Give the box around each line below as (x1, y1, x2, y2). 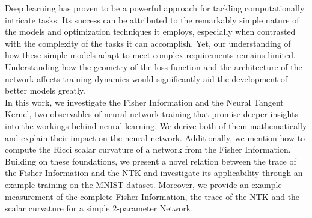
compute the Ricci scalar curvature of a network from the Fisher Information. (5, 143, 291, 156)
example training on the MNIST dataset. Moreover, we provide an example (5, 178, 282, 190)
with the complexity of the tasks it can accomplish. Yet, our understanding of (5, 37, 291, 49)
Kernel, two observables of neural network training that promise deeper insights (5, 107, 298, 120)
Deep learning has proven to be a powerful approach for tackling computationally (5, 2, 305, 14)
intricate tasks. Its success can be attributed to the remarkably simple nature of (5, 13, 299, 26)
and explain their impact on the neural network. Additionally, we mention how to (5, 131, 305, 144)
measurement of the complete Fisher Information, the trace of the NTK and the (5, 190, 300, 202)
